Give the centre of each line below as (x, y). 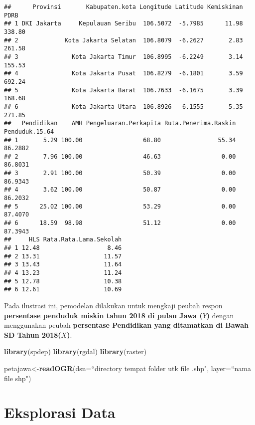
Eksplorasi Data (60, 412)
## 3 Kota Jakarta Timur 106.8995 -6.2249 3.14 (124, 57)
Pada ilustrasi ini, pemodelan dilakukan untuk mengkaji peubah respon (113, 305)
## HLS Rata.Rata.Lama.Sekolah (63, 240)
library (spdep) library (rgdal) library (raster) (75, 351)
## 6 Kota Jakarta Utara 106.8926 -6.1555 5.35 (124, 106)
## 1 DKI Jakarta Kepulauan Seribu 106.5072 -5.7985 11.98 (124, 24)
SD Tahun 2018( (33, 334)
